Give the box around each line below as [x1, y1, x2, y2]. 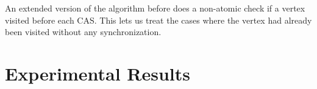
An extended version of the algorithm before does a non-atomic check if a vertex [5, 2, 305, 14]
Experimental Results [5, 61, 190, 85]
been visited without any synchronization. [5, 25, 162, 38]
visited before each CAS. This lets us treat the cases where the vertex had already [5, 13, 312, 26]
